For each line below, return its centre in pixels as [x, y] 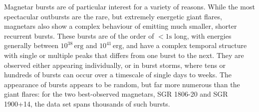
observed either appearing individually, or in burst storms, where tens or [115, 65]
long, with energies [203, 35]
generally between [31, 45]
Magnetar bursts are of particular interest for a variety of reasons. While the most [129, 6]
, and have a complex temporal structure [184, 45]
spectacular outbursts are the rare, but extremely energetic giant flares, [113, 16]
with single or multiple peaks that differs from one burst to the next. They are [124, 55]
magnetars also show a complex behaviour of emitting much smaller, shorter [121, 26]
